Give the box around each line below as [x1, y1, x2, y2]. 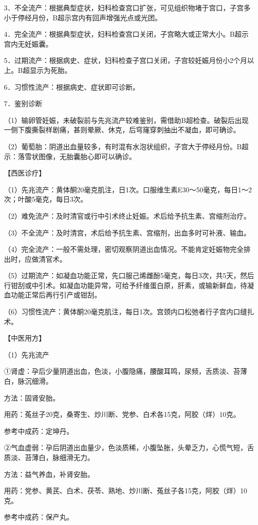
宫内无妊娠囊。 [4, 38, 53, 49]
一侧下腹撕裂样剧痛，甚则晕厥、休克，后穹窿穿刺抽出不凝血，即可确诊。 [4, 124, 240, 135]
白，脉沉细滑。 [4, 376, 53, 386]
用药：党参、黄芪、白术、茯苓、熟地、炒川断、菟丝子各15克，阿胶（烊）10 [4, 485, 247, 496]
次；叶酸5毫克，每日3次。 [4, 194, 87, 204]
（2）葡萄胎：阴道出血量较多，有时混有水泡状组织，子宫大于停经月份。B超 [4, 141, 249, 151]
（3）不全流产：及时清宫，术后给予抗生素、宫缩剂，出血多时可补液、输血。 [4, 227, 251, 237]
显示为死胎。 [29, 64, 71, 75]
